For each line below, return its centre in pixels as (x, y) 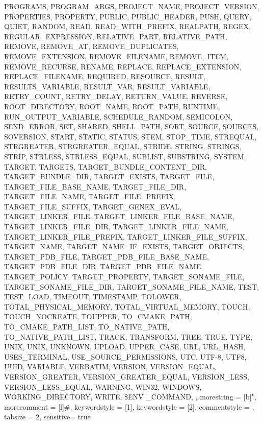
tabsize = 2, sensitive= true (47, 417)
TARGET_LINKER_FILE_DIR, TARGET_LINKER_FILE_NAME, (116, 227)
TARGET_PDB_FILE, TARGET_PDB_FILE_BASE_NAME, (107, 256)
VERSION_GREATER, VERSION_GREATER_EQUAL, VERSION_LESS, (127, 376)
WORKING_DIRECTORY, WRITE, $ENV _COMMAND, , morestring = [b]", (130, 397)
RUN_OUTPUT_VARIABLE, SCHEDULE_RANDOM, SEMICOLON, (119, 116)
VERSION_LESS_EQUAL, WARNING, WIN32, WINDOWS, (103, 386)
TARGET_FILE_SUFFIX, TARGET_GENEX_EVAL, (93, 206)
